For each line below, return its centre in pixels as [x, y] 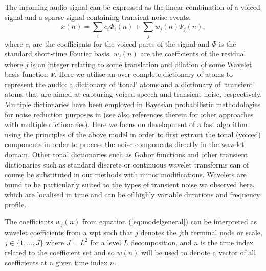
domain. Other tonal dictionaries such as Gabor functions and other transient [126, 154]
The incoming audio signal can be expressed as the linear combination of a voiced [132, 7]
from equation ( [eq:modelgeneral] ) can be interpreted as [170, 222]
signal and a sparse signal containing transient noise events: [98, 17]
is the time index [227, 242]
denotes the [158, 232]
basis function [26, 74]
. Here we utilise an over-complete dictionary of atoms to [144, 74]
